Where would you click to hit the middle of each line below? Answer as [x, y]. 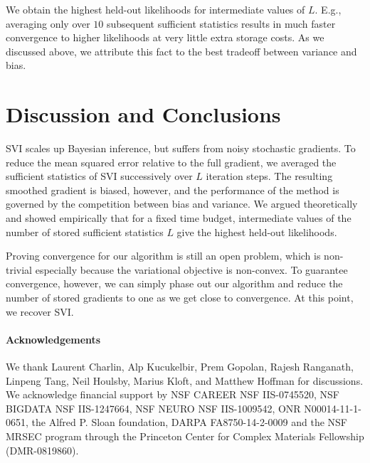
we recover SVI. [40, 311]
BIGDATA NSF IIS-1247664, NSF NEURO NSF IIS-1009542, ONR [153, 408]
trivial [19, 269]
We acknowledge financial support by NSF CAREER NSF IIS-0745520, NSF [173, 394]
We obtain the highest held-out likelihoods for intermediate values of [155, 9]
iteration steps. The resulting [269, 176]
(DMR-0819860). [42, 450]
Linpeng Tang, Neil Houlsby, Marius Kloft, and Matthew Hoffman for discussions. [185, 380]
